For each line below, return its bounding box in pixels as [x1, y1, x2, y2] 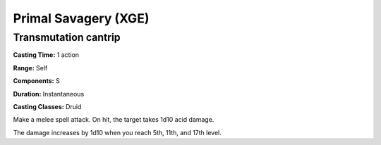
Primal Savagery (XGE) [13, 11, 150, 26]
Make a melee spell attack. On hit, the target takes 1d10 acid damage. [13, 115, 214, 124]
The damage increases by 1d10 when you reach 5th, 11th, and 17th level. [13, 128, 222, 137]
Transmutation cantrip [13, 31, 121, 44]
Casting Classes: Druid [13, 102, 82, 111]
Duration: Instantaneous [13, 89, 85, 98]
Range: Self [13, 63, 48, 72]
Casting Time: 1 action [13, 51, 80, 59]
